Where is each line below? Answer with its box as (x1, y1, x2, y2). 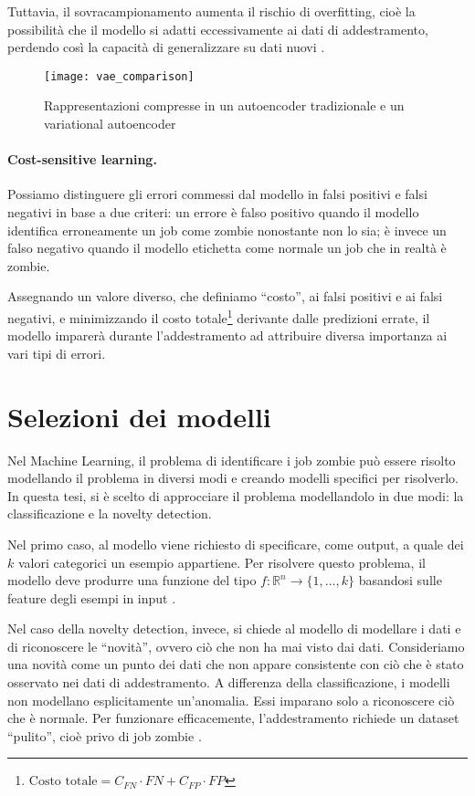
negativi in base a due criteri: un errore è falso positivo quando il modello (7, 203, 419, 222)
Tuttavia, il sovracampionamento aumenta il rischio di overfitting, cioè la (7, 2, 416, 20)
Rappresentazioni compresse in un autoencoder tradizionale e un (44, 96, 405, 115)
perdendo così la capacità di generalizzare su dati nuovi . (7, 37, 325, 57)
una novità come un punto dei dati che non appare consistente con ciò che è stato (7, 655, 464, 674)
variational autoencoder (44, 114, 176, 133)
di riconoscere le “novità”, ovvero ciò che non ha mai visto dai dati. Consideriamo (7, 636, 465, 655)
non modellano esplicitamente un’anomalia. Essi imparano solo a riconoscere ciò (7, 690, 455, 709)
